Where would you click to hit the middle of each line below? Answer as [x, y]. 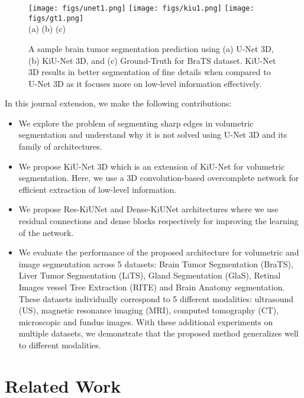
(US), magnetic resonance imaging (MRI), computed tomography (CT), [149, 310]
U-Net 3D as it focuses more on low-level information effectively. [145, 83]
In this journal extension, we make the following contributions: [118, 103]
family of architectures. [60, 146]
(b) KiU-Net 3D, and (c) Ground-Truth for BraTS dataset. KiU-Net [152, 60]
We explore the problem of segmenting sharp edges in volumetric [136, 123]
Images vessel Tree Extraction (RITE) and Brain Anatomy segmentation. [152, 287]
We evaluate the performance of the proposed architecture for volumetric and [159, 252]
